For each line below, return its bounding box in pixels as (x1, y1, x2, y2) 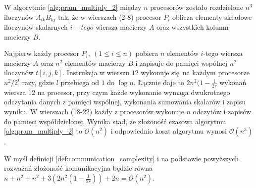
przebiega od (60, 77, 100, 88)
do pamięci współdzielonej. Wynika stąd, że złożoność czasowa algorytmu (4, 116, 226, 126)
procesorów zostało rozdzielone (150, 2, 243, 12)
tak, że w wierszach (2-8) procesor (58, 11, 161, 22)
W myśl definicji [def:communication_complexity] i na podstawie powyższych (4, 153, 239, 163)
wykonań (219, 77, 247, 88)
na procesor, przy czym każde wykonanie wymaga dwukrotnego (37, 87, 230, 97)
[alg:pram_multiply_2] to (4, 126, 82, 136)
